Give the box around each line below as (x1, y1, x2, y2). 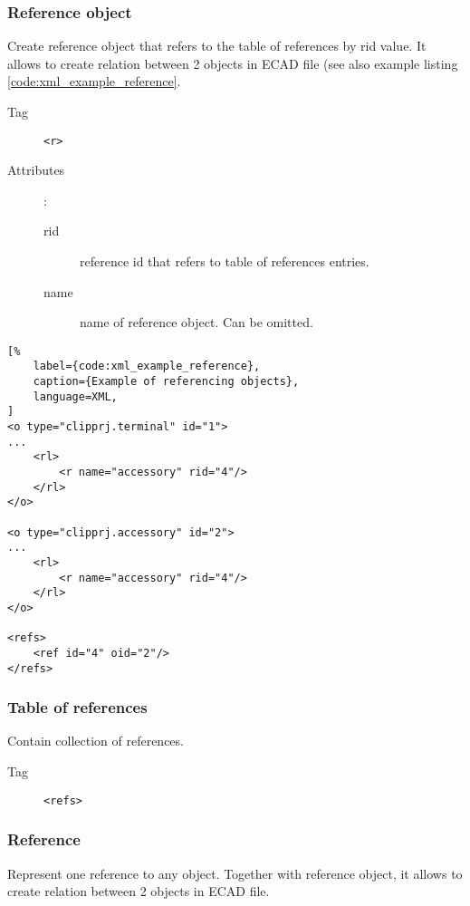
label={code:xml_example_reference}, (33, 360, 261, 373)
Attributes (7, 160, 65, 179)
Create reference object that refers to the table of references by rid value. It (7, 36, 427, 55)
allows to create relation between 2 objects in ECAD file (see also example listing (7, 53, 458, 72)
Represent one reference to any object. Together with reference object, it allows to (7, 863, 463, 882)
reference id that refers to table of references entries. (80, 252, 369, 271)
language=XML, (33, 390, 118, 403)
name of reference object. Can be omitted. (80, 313, 313, 332)
